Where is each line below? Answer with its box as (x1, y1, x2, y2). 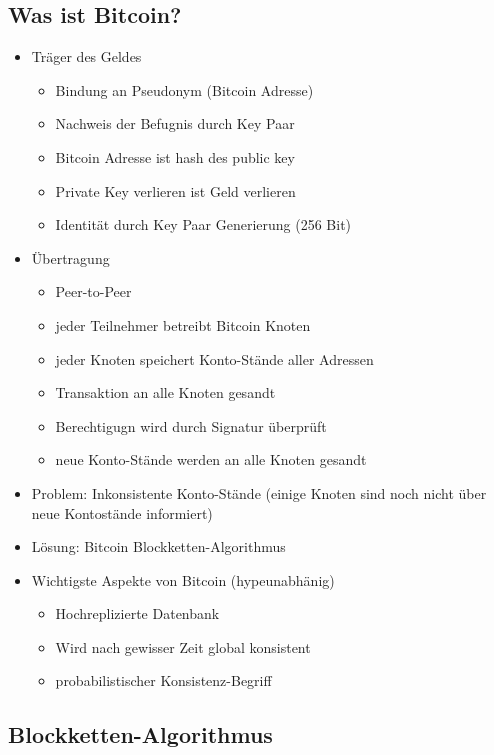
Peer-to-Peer (55, 281, 132, 302)
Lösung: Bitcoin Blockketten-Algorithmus (31, 536, 286, 557)
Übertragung (31, 247, 110, 268)
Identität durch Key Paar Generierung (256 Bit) (55, 214, 352, 235)
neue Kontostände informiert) (31, 502, 213, 523)
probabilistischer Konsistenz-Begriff (55, 670, 272, 691)
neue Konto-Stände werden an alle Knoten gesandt (55, 449, 367, 470)
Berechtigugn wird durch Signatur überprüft (55, 415, 327, 436)
